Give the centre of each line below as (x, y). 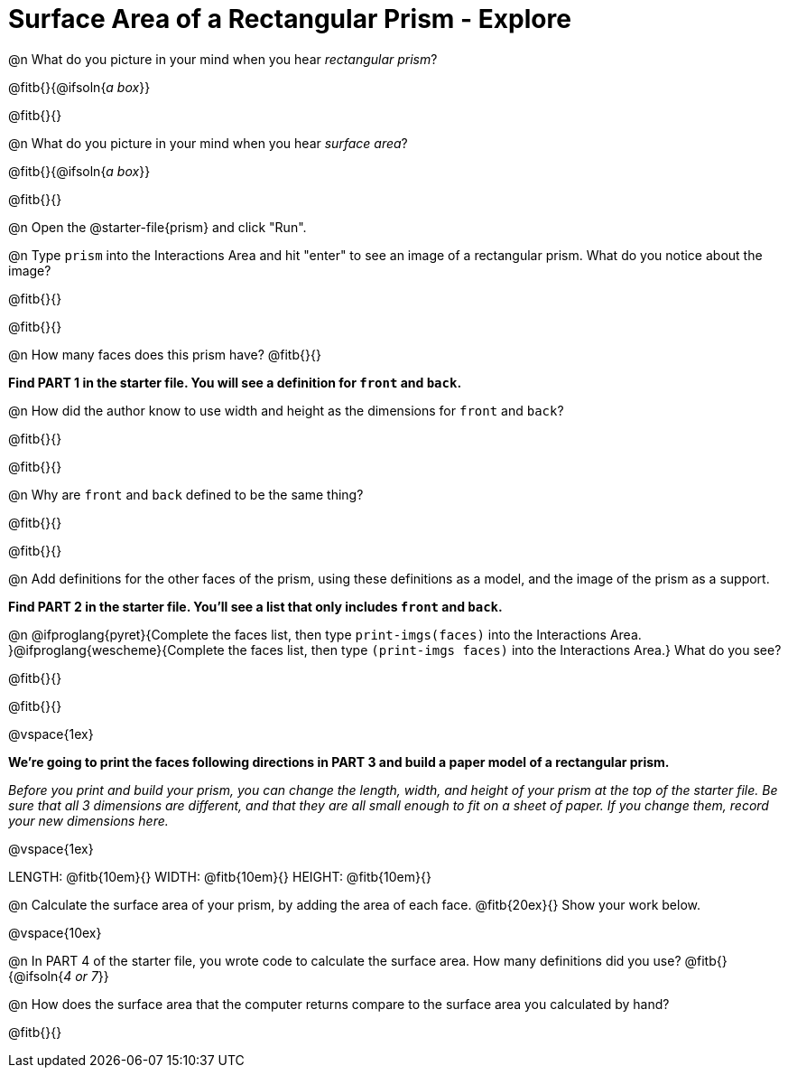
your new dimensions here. (88, 820)
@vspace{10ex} (55, 932)
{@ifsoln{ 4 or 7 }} (59, 976)
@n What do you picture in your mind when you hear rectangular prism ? (223, 59)
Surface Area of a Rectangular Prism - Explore (290, 19)
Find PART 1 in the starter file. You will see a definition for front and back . (235, 382)
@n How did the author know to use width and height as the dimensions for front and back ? (286, 410)
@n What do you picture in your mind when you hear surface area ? (208, 143)
